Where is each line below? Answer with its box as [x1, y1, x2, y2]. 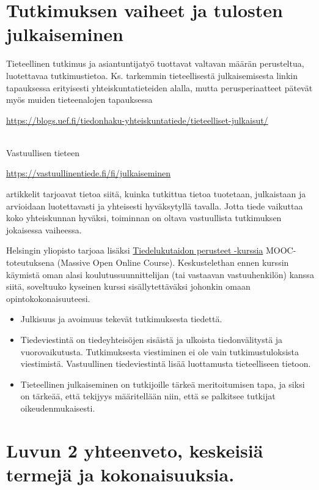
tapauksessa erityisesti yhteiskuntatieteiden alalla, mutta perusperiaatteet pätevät [6, 81, 313, 94]
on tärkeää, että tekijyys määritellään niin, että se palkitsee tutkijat [20, 390, 276, 402]
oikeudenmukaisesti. [20, 401, 95, 414]
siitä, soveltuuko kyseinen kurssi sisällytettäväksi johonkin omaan [6, 280, 251, 293]
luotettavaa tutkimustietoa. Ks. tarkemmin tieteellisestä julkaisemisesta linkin [6, 69, 298, 81]
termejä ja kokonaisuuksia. [6, 461, 235, 486]
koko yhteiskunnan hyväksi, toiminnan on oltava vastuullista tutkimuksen [6, 211, 282, 224]
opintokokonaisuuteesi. [6, 292, 90, 304]
